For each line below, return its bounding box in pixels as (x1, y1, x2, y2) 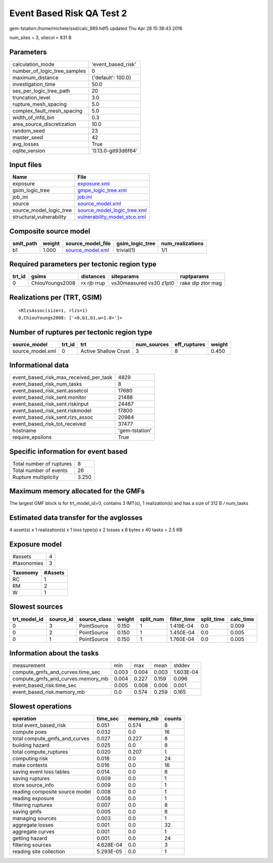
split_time (200, 615, 225, 622)
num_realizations (161, 240, 204, 247)
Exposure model (9, 540, 62, 548)
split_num (140, 615, 164, 622)
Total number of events (12, 466, 68, 474)
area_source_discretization (12, 121, 76, 128)
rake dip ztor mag (179, 280, 222, 287)
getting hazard (12, 835, 48, 842)
